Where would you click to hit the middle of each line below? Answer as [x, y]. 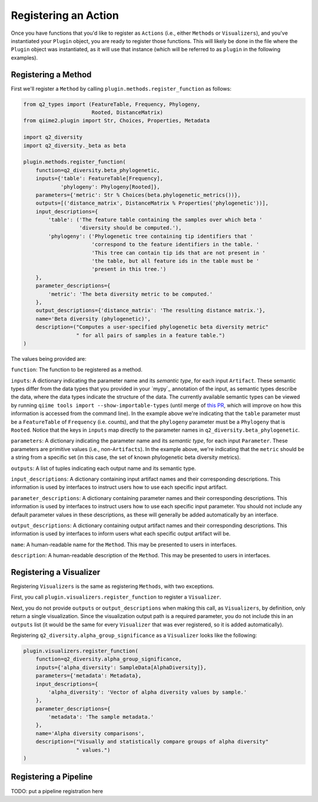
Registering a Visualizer [56, 572]
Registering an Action [65, 15]
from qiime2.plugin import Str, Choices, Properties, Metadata [117, 121]
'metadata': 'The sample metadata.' [101, 717]
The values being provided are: [49, 359]
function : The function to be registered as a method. [77, 370]
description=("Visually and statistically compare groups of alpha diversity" [152, 742]
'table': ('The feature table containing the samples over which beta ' [155, 220]
